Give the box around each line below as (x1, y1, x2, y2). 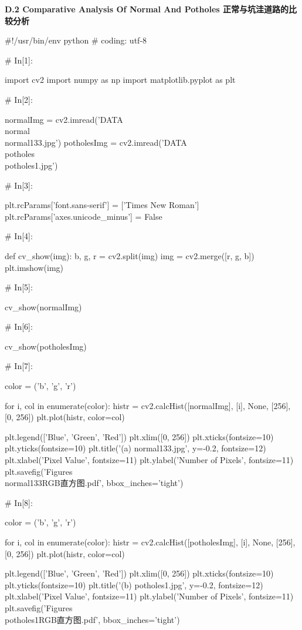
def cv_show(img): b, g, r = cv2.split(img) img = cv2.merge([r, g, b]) (5, 249, 255, 262)
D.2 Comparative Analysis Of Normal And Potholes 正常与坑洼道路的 (5, 3, 289, 15)
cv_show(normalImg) (5, 300, 82, 313)
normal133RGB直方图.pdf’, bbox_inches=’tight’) (5, 477, 184, 489)
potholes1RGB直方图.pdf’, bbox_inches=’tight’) (5, 613, 180, 625)
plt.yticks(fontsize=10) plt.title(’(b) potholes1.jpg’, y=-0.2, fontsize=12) (5, 578, 263, 591)
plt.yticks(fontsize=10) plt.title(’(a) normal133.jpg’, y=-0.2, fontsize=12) (5, 442, 266, 454)
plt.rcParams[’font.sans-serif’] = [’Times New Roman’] (5, 199, 199, 211)
